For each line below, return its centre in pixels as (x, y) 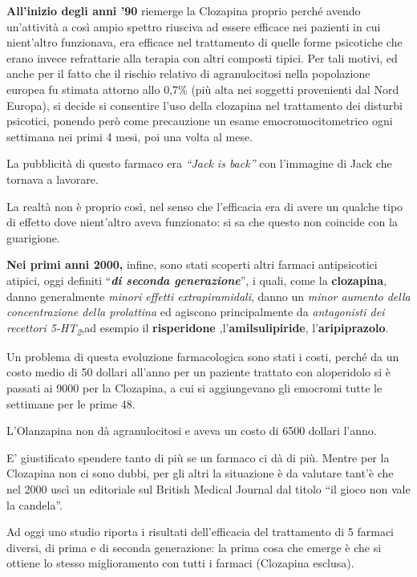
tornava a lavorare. (53, 179)
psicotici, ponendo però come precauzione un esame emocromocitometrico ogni (200, 121)
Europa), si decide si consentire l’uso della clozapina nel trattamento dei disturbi (204, 105)
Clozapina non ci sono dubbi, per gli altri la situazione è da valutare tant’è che (200, 473)
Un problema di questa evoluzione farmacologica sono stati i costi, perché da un (203, 356)
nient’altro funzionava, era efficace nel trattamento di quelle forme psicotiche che (204, 42)
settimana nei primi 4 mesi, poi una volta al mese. (130, 136)
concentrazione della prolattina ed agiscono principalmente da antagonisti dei (196, 312)
